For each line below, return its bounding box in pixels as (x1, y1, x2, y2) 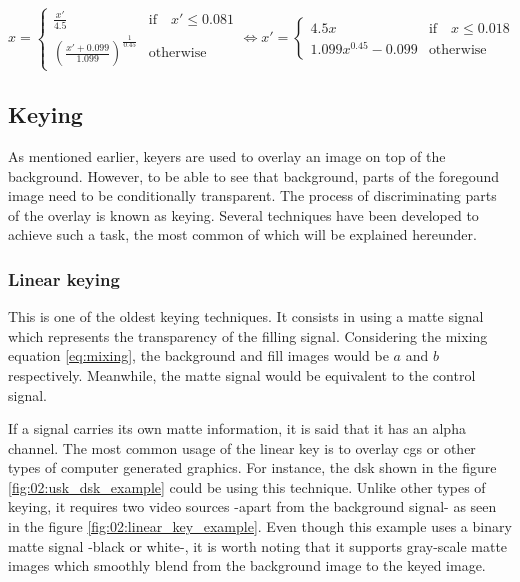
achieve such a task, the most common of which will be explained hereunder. (8, 224, 477, 245)
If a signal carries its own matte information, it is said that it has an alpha (8, 418, 466, 439)
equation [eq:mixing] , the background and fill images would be (8, 345, 389, 366)
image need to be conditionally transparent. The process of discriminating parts (8, 185, 497, 206)
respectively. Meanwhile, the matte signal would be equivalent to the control (8, 364, 476, 385)
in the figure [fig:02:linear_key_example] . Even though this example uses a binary (8, 516, 512, 537)
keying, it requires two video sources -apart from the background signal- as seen (8, 496, 497, 517)
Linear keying (8, 266, 120, 291)
